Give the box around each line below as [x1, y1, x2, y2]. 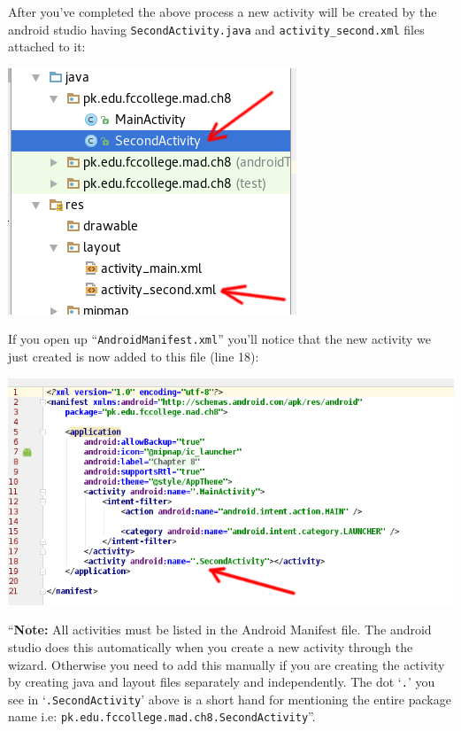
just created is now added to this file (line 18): [8, 347, 259, 366]
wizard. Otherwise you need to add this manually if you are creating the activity [8, 655, 445, 673]
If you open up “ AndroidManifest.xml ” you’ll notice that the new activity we [8, 330, 431, 348]
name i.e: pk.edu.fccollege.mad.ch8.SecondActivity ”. [8, 707, 316, 726]
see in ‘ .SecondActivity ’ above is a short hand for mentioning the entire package [8, 689, 451, 708]
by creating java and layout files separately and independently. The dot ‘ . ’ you [8, 673, 435, 691]
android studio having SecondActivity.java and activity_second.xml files [8, 19, 425, 38]
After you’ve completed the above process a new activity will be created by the [8, 3, 437, 20]
